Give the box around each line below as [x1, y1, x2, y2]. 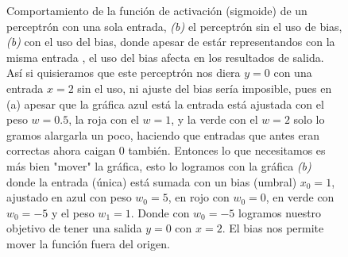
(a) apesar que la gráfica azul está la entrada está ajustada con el [6, 95, 324, 112]
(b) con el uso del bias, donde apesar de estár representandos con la [6, 33, 335, 50]
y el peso [51, 204, 95, 221]
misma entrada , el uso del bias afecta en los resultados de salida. [6, 48, 324, 65]
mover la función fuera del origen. [6, 235, 170, 251]
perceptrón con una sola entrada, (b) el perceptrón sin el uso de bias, [6, 17, 342, 34]
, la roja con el [68, 111, 139, 128]
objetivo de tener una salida [6, 220, 142, 236]
